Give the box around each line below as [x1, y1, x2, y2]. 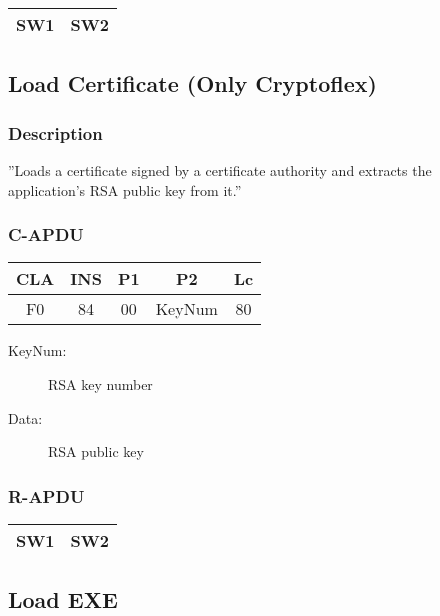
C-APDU [8, 222, 84, 247]
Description [8, 120, 103, 145]
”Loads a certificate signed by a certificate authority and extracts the [8, 160, 432, 180]
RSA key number [48, 374, 153, 394]
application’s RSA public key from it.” [8, 179, 242, 200]
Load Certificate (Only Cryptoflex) [8, 68, 377, 99]
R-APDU [8, 483, 85, 508]
